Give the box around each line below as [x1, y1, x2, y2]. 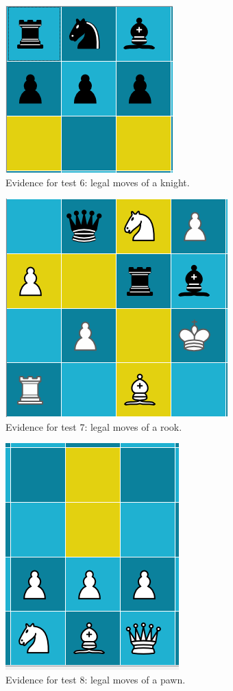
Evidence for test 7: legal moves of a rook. [5, 419, 182, 434]
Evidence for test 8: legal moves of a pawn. [5, 672, 186, 686]
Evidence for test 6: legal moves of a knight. [5, 175, 190, 189]
